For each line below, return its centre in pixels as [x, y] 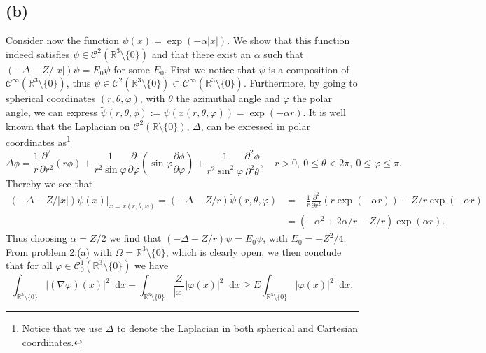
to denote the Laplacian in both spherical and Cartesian [238, 328]
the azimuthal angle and [228, 98]
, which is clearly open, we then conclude [254, 251]
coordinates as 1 [38, 141]
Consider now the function [62, 40]
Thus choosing [36, 238]
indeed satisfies [38, 53]
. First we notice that [210, 69]
